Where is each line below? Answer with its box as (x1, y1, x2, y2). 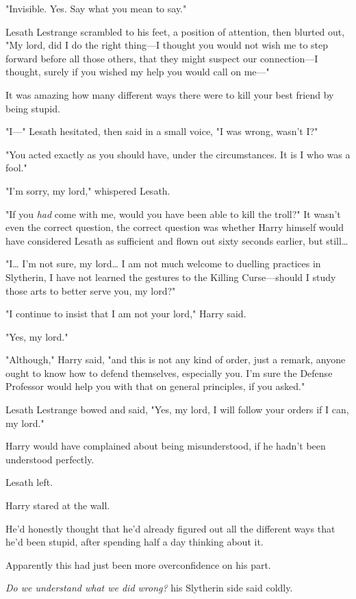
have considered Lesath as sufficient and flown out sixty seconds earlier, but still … (5, 233, 348, 247)
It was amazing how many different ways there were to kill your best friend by (5, 87, 334, 101)
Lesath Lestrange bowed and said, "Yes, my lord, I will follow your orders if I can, (5, 402, 349, 417)
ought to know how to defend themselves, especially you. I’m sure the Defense (5, 365, 333, 380)
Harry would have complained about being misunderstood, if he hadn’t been (5, 439, 326, 453)
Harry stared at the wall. (5, 498, 110, 513)
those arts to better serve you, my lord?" (5, 283, 176, 297)
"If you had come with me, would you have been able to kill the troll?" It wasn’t (5, 206, 341, 221)
